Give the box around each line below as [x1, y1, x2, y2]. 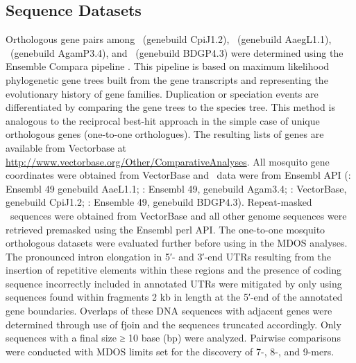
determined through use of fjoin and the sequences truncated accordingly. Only [6, 317, 341, 331]
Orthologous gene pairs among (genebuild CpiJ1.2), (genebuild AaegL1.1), [6, 32, 332, 46]
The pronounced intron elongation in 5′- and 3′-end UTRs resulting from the [6, 249, 332, 263]
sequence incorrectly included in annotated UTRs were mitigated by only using [6, 276, 342, 290]
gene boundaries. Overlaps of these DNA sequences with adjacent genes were [6, 303, 332, 318]
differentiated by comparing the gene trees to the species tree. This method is [6, 100, 335, 114]
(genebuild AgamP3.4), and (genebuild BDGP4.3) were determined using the [10, 45, 344, 60]
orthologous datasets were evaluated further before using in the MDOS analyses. [6, 236, 348, 250]
